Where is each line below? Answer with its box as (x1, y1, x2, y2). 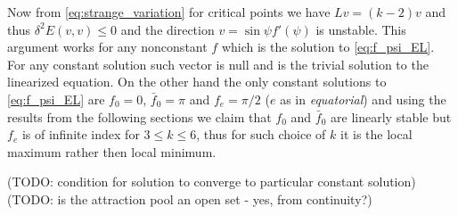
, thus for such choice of (196, 125, 326, 144)
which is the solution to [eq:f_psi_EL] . (221, 37, 435, 56)
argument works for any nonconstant (7, 37, 208, 56)
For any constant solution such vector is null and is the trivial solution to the (7, 54, 429, 73)
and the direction (120, 20, 215, 38)
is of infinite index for (21, 125, 140, 144)
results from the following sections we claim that (7, 107, 272, 126)
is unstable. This (315, 20, 406, 38)
